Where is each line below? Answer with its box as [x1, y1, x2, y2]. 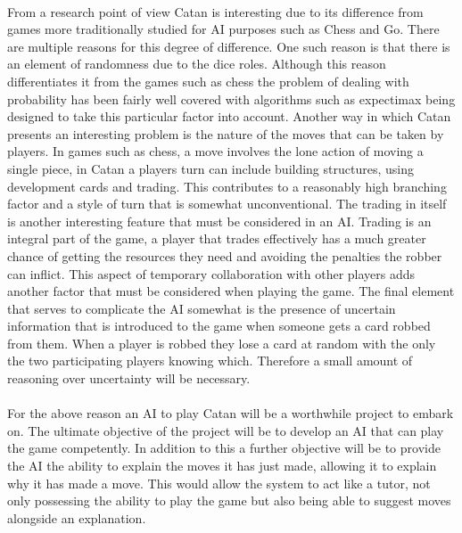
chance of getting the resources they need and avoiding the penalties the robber [7, 246, 442, 265]
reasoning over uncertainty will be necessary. [7, 369, 251, 388]
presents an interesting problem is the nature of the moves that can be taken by [7, 124, 444, 143]
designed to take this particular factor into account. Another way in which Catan [7, 107, 451, 126]
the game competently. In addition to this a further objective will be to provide [7, 439, 441, 457]
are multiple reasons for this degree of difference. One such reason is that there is [7, 37, 450, 55]
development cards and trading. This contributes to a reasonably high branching [7, 176, 447, 195]
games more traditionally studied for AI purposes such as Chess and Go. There [7, 20, 440, 38]
